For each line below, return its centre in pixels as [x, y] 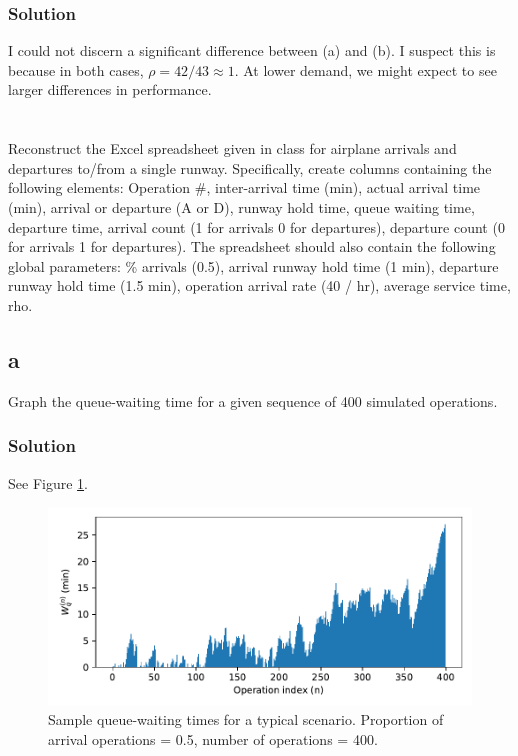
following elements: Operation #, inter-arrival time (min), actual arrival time [244, 187]
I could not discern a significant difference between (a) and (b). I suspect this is [252, 50]
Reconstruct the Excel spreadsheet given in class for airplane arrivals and [232, 148]
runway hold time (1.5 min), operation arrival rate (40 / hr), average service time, [259, 285]
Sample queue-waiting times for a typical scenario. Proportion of [246, 719]
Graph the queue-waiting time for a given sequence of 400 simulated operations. [253, 400]
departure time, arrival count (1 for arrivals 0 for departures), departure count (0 [256, 226]
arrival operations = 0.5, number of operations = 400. [213, 739]
